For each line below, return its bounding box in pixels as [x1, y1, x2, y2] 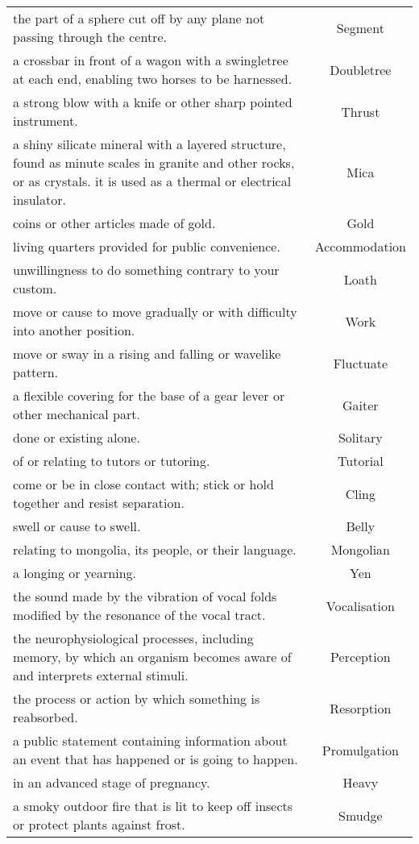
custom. [13, 279, 57, 297]
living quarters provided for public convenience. [13, 237, 280, 256]
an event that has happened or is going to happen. [13, 750, 298, 768]
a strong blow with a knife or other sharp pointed [13, 93, 292, 111]
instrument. [13, 111, 78, 130]
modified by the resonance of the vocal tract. [13, 605, 266, 624]
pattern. [13, 363, 59, 381]
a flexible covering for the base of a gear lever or [13, 386, 285, 405]
